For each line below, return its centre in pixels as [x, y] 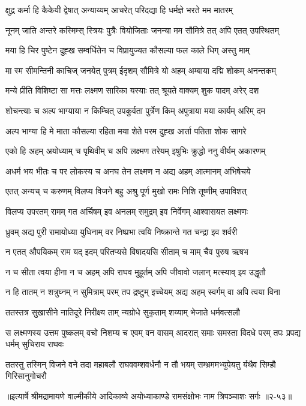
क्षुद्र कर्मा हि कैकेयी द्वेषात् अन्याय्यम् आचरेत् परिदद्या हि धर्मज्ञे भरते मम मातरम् [119, 10]
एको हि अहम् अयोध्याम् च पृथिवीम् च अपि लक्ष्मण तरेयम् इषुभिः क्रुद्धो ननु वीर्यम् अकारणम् [136, 151]
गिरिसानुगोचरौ [26, 376]
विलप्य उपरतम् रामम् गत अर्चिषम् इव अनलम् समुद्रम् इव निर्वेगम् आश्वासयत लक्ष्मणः [127, 211]
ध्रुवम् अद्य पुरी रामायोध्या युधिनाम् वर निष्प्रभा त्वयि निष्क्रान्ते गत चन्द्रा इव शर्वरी [121, 231]
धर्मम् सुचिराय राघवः [35, 344]
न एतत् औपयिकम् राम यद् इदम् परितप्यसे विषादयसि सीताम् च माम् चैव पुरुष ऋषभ [127, 252]
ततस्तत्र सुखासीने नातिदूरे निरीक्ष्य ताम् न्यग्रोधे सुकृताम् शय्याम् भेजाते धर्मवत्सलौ [123, 312]
